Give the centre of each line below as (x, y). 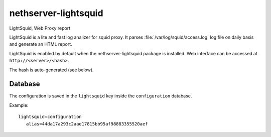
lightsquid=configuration (50, 117)
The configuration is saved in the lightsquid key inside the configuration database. (101, 96)
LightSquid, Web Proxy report (40, 28)
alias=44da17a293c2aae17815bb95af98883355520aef (87, 124)
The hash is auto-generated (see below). (51, 70)
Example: (19, 105)
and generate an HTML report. (41, 44)
